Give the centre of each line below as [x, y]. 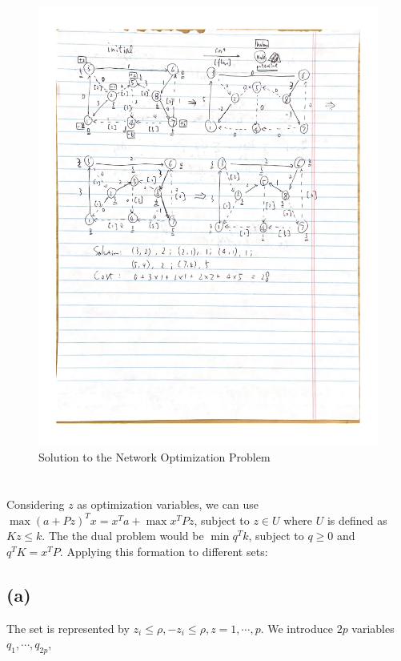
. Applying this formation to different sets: [164, 552]
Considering [36, 504]
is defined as [357, 520]
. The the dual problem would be [123, 536]
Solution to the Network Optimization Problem [154, 457]
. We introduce [297, 628]
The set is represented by [68, 628]
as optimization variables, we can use [168, 504]
